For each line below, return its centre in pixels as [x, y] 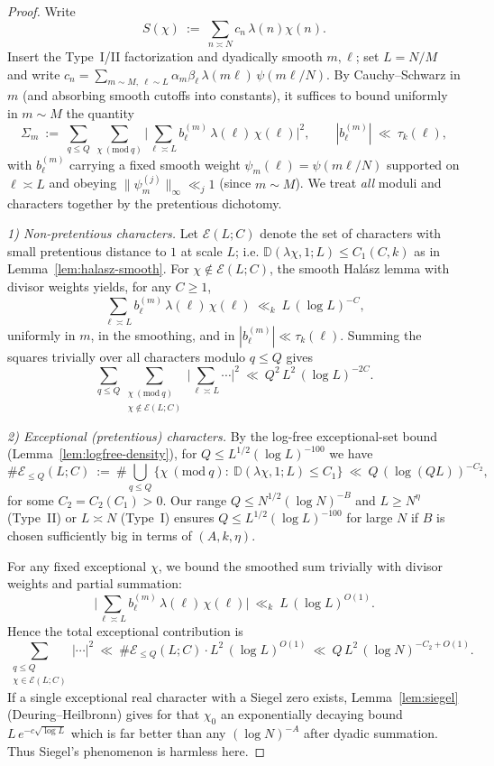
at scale [201, 250]
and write [34, 74]
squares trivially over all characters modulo [127, 356]
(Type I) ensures [167, 517]
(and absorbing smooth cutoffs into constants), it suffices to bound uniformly [235, 95]
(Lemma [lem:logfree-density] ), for [102, 453]
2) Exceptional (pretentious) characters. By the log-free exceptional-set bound [223, 435]
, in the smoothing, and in [163, 334]
